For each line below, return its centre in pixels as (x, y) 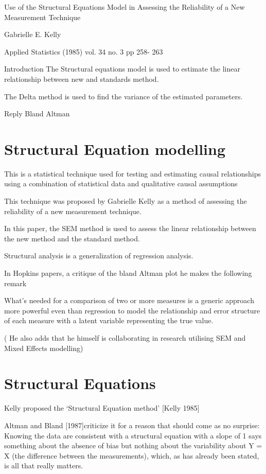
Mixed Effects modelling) (44, 348)
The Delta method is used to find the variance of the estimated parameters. (123, 96)
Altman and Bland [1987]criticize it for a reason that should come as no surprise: (132, 425)
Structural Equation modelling (115, 148)
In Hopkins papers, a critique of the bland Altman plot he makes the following (128, 273)
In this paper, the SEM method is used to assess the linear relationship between (130, 228)
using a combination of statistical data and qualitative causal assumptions (121, 183)
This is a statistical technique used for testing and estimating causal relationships (132, 173)
